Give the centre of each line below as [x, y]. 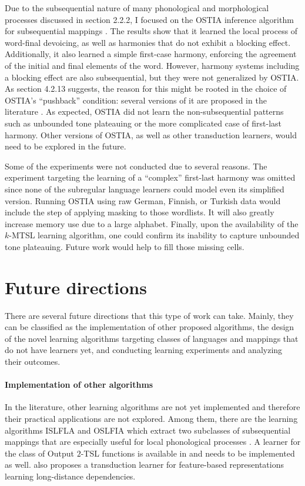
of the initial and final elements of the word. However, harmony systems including [152, 65]
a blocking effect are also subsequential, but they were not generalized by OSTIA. [152, 77]
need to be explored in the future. [66, 146]
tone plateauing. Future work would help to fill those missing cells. [125, 246]
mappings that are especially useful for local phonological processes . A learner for [153, 442]
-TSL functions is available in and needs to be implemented [188, 453]
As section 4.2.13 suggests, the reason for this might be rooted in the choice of [146, 89]
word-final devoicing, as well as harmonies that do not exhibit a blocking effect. [148, 42]
